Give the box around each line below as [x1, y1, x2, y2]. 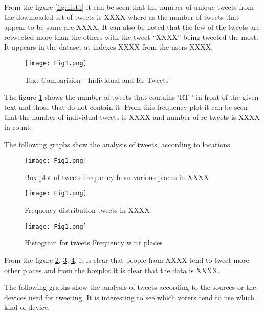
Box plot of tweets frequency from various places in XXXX [25, 171, 209, 182]
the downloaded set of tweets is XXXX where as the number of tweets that [4, 11, 239, 22]
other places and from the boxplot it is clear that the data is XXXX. [4, 264, 220, 275]
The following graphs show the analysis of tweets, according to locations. [4, 139, 232, 149]
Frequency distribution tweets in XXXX [25, 205, 150, 215]
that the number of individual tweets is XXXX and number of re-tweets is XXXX [4, 111, 260, 122]
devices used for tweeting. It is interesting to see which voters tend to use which [4, 291, 255, 302]
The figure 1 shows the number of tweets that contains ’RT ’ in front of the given [4, 92, 259, 102]
